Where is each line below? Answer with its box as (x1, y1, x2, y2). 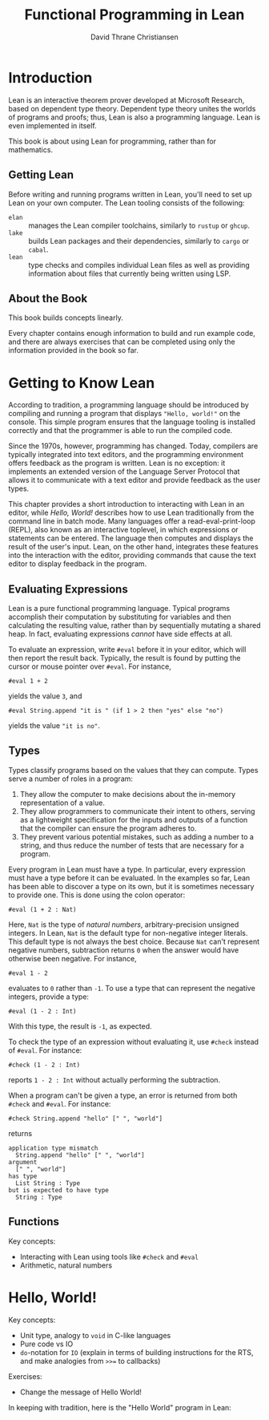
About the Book (8, 291, 88, 305)
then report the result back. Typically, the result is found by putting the (8, 653, 241, 663)
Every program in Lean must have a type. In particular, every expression (8, 864, 246, 874)
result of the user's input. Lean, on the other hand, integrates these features (8, 542, 259, 552)
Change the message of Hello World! (19, 1387, 142, 1397)
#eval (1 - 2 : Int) (8, 1007, 78, 1015)
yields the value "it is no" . (8, 721, 100, 730)
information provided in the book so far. (8, 346, 139, 355)
